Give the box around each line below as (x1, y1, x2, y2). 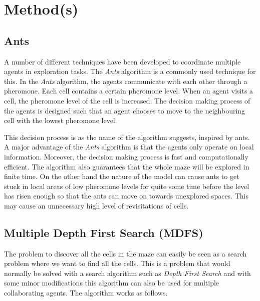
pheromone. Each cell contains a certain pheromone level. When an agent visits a (4, 85, 253, 96)
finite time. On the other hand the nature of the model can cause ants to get (4, 171, 239, 181)
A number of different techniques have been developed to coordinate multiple (4, 56, 241, 66)
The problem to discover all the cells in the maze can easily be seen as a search (4, 248, 247, 258)
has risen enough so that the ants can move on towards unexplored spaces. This (4, 190, 248, 201)
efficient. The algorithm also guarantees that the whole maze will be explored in (4, 161, 249, 171)
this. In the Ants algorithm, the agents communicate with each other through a (4, 75, 247, 86)
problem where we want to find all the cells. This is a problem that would (4, 258, 230, 268)
